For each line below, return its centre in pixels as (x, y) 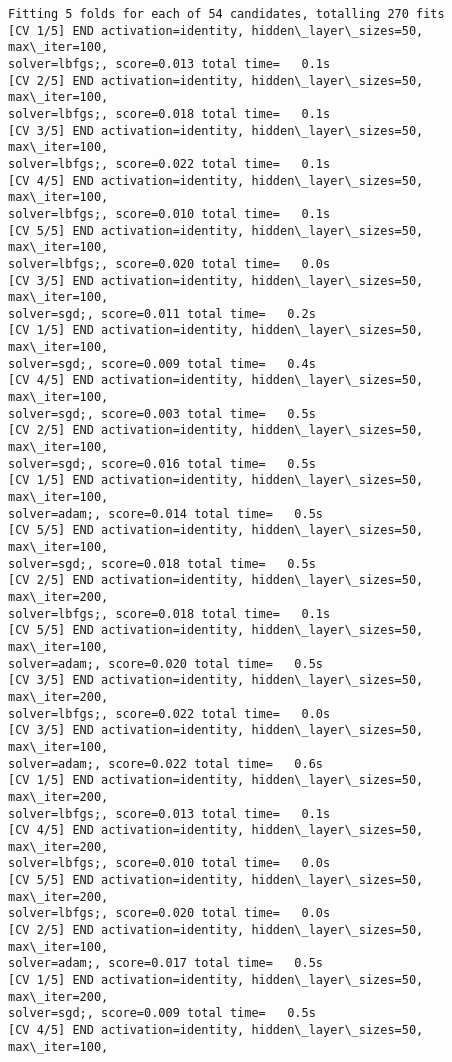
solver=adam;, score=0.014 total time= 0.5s (165, 513)
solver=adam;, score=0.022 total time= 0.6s (165, 763)
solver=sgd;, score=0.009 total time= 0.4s (162, 363)
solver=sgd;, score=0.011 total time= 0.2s (162, 313)
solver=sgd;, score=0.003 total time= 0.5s (162, 413)
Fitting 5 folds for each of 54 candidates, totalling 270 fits (226, 14)
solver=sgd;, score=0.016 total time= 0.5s (162, 463)
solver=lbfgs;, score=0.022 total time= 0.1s (169, 163)
